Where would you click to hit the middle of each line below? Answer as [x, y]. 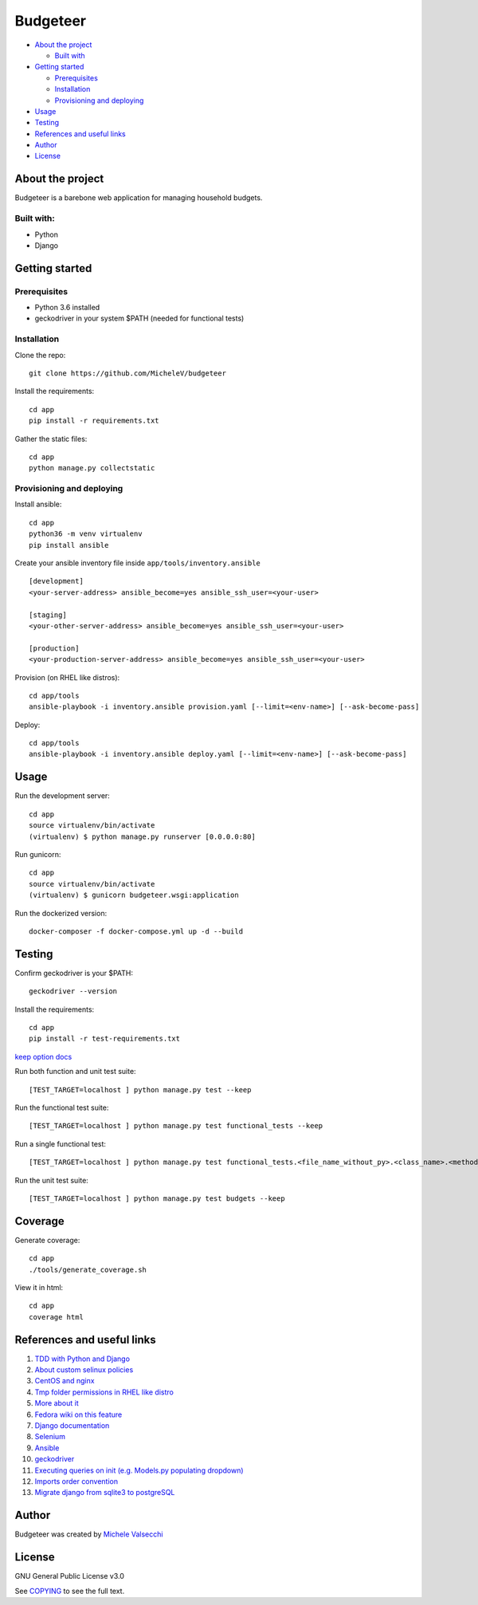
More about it [57, 1403]
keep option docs [43, 1056]
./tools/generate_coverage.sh [88, 1269]
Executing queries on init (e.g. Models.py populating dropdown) [139, 1470]
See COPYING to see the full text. [70, 1591]
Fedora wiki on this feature [78, 1414]
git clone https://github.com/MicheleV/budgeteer [128, 373]
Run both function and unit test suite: [75, 1072]
